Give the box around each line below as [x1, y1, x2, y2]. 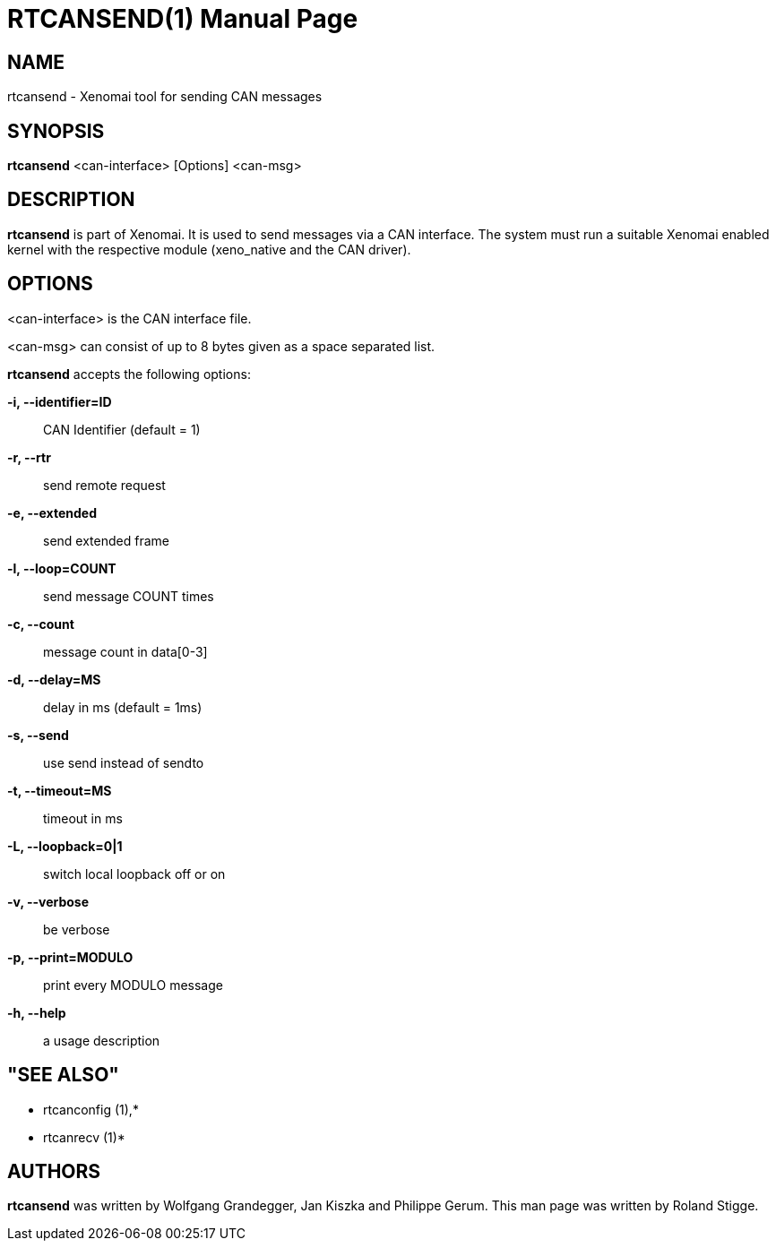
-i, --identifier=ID [7, 393, 112, 409]
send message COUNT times [43, 588, 214, 604]
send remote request [43, 477, 166, 493]
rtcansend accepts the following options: [7, 366, 251, 382]
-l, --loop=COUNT [7, 560, 116, 576]
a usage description [43, 1032, 160, 1048]
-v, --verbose [7, 893, 90, 909]
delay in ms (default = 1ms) [43, 699, 203, 715]
